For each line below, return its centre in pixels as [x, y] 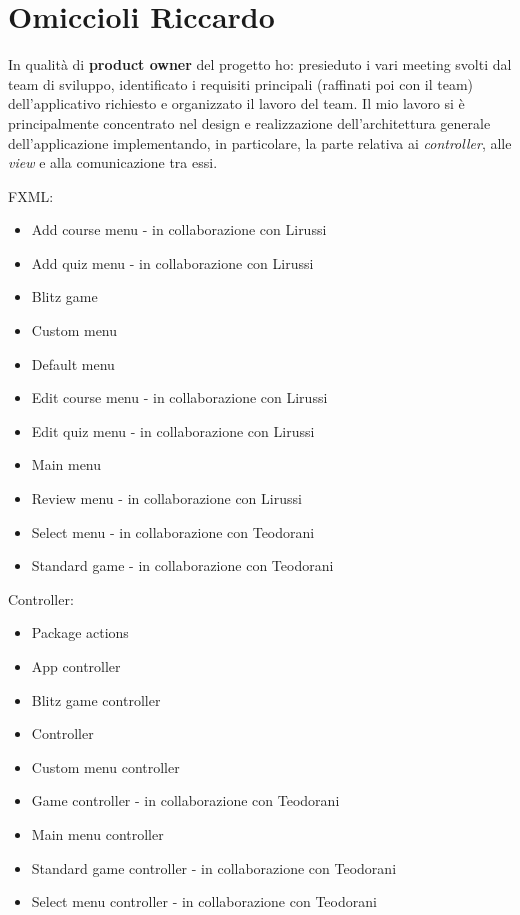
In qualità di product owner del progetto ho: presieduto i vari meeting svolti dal [260, 64]
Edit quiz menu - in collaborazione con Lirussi [173, 430]
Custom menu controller [105, 766]
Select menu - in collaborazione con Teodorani [173, 531]
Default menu [73, 363]
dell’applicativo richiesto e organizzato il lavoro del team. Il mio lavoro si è [236, 103]
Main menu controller [97, 833]
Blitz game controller [96, 699]
